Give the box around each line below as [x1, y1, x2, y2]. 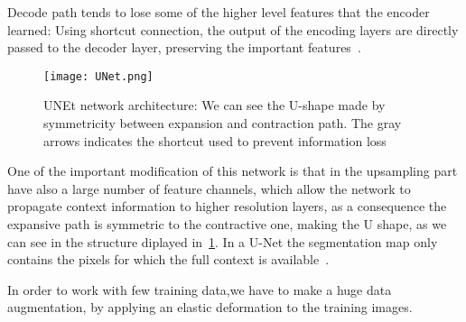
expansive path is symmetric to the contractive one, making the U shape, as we [7, 215, 447, 233]
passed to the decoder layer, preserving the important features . [7, 38, 361, 57]
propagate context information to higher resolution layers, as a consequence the [7, 197, 447, 216]
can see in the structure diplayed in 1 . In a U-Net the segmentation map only [7, 232, 438, 251]
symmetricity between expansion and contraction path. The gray [43, 114, 402, 133]
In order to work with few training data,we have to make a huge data [7, 280, 392, 299]
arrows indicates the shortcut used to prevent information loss [43, 131, 387, 150]
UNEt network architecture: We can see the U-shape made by [43, 96, 386, 115]
